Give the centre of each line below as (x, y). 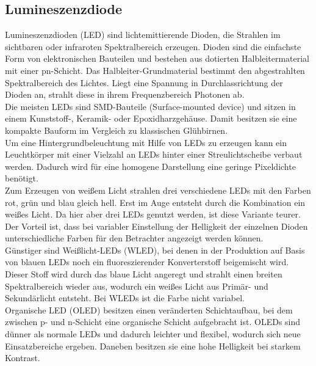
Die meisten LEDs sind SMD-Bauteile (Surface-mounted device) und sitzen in (150, 106)
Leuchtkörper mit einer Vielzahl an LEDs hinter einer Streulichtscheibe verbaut (154, 154)
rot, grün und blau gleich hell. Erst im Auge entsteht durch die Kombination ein (155, 202)
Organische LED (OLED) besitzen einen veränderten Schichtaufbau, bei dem (149, 309)
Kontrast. (23, 358)
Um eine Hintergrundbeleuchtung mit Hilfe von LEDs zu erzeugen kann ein (146, 142)
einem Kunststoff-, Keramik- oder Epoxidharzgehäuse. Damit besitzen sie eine (151, 118)
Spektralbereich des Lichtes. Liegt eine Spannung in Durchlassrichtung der (144, 82)
